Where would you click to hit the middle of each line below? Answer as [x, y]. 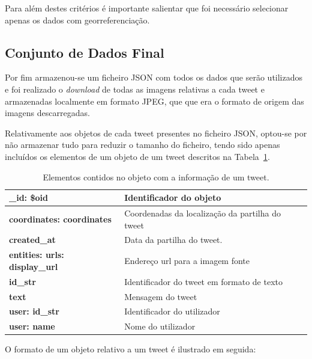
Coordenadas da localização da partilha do [202, 213]
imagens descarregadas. [47, 113]
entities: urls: [37, 255]
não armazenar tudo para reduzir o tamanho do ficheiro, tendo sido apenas [142, 145]
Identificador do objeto [173, 198]
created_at [32, 240]
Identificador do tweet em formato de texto [203, 281]
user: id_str [34, 311]
